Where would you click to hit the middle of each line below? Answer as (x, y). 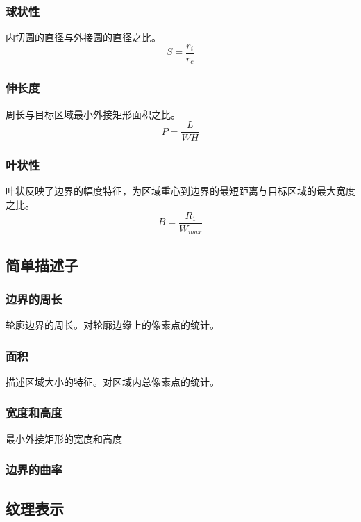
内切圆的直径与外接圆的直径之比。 (83, 37)
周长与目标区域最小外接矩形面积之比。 (93, 114)
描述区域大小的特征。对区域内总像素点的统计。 (112, 381)
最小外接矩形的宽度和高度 (64, 438)
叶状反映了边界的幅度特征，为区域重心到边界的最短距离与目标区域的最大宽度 (180, 191)
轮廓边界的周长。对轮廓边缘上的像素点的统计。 (112, 325)
